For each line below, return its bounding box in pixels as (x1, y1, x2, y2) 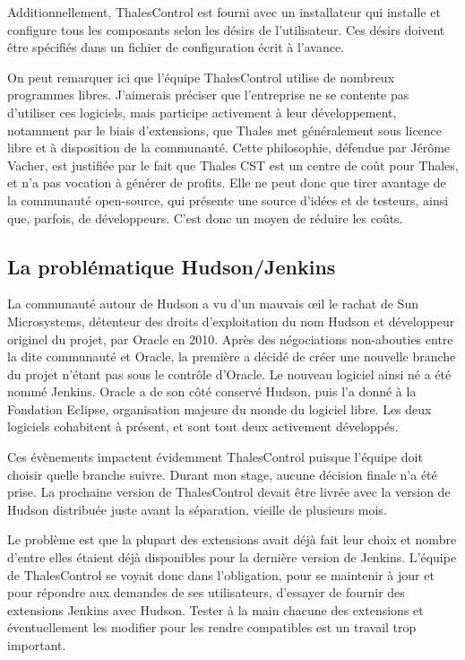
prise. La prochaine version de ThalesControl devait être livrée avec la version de (7, 482, 451, 501)
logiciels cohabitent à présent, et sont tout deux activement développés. (7, 417, 399, 436)
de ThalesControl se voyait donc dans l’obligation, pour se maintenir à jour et (7, 565, 435, 584)
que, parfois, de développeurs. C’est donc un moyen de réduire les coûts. (7, 208, 403, 227)
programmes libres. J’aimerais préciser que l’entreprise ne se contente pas (7, 85, 409, 104)
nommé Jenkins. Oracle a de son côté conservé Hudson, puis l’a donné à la (7, 382, 417, 401)
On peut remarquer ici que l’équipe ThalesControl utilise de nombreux (7, 67, 395, 86)
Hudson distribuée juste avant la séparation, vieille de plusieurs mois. (7, 499, 387, 518)
